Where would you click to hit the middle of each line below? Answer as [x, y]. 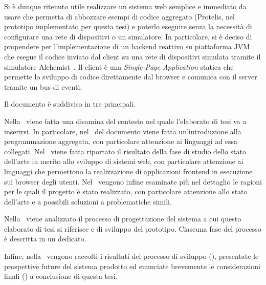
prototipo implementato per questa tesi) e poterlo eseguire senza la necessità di [128, 26]
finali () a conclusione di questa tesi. [61, 276]
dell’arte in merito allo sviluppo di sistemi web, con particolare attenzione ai [124, 161]
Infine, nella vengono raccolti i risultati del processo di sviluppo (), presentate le [131, 256]
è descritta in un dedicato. [45, 239]
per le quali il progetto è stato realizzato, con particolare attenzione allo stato [126, 191]
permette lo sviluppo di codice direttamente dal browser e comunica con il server [131, 77]
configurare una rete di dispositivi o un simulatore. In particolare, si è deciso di [128, 36]
